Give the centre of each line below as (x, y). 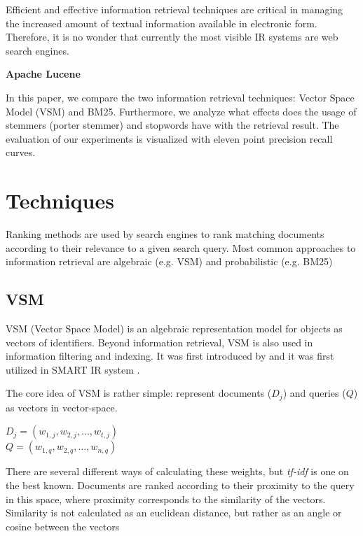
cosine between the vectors (63, 526)
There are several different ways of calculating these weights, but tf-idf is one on (177, 471)
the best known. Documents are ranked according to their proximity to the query (180, 485)
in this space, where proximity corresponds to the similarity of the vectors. (166, 499)
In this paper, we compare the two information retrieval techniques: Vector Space (180, 97)
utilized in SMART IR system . (73, 369)
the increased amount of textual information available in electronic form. (162, 23)
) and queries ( (314, 393)
